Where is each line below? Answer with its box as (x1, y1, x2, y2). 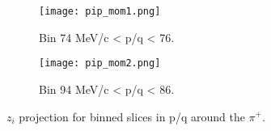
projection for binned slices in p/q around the (19, 108, 245, 125)
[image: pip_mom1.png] (39, 6, 161, 17)
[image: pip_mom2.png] (39, 57, 161, 70)
